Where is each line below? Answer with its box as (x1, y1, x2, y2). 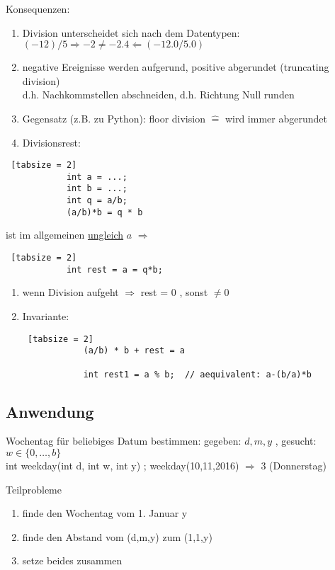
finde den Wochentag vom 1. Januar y (22, 506, 188, 520)
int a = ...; (66, 171, 127, 182)
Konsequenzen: (6, 1, 70, 16)
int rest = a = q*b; (66, 264, 163, 275)
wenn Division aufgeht (22, 285, 119, 300)
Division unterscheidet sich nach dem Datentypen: (22, 25, 240, 40)
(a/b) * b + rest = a (83, 346, 185, 356)
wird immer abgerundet (225, 110, 327, 125)
